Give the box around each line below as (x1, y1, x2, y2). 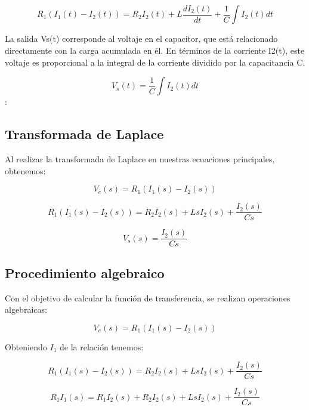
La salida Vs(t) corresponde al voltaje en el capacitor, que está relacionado (5, 32, 278, 45)
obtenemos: (5, 164, 46, 177)
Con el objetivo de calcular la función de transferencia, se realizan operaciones (5, 291, 291, 304)
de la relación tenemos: (59, 340, 144, 353)
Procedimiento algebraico (5, 263, 165, 282)
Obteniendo (5, 340, 47, 353)
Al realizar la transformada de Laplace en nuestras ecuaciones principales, (5, 153, 275, 165)
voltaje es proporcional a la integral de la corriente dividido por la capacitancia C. (5, 56, 305, 68)
